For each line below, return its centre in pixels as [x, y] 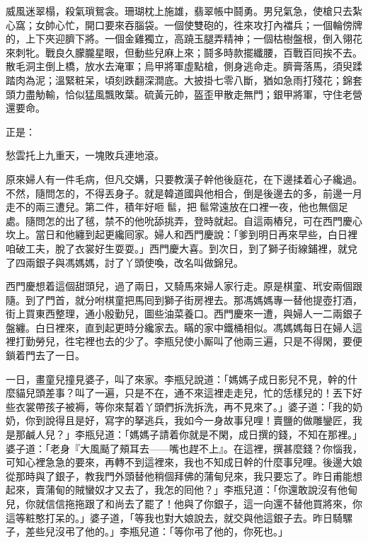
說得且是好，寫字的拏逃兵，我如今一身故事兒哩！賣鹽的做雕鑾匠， [199, 420]
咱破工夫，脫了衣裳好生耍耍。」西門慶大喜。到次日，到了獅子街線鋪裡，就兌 [182, 248]
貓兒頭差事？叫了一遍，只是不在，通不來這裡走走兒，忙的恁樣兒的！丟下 [184, 393]
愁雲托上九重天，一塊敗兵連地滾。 [85, 155]
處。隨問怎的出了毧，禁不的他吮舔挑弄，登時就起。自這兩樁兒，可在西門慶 [179, 220]
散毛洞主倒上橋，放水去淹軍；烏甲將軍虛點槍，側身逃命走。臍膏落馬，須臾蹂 [184, 66]
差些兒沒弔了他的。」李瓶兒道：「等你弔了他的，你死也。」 [156, 531]
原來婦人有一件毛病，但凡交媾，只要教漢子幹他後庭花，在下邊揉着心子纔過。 [184, 179]
